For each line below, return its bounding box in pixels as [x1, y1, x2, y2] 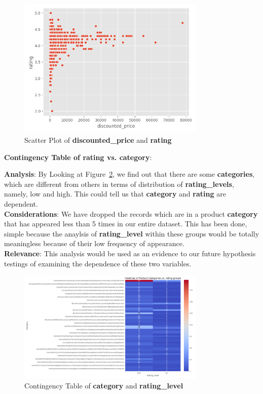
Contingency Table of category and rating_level [24, 380, 183, 391]
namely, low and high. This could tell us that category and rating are [4, 188, 226, 199]
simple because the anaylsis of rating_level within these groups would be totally [4, 228, 259, 239]
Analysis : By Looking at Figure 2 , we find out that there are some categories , [4, 169, 255, 179]
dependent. [4, 198, 38, 209]
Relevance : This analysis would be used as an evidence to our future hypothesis [4, 248, 256, 258]
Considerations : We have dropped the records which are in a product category [4, 208, 258, 219]
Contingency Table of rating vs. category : [4, 151, 152, 162]
